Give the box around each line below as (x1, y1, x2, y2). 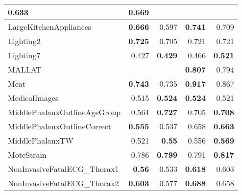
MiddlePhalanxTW (8, 135, 74, 146)
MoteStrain (8, 149, 47, 160)
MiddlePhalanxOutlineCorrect (8, 121, 112, 132)
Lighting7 (8, 49, 41, 61)
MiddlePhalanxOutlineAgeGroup (8, 106, 121, 118)
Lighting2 (8, 35, 41, 47)
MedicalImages (8, 92, 59, 103)
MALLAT (8, 64, 42, 75)
